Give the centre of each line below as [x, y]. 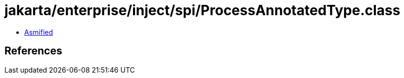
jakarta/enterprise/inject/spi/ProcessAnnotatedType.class [202, 10]
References [33, 51]
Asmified [39, 32]
